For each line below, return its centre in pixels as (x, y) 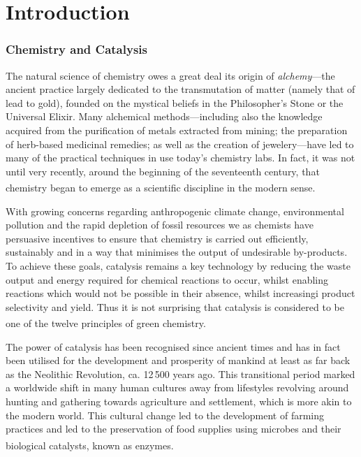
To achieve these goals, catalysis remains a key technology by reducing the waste (178, 265)
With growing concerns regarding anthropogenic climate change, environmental (175, 211)
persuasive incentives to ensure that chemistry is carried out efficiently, (157, 238)
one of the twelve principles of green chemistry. (106, 323)
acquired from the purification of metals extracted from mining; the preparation (177, 130)
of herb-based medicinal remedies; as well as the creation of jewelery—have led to (180, 144)
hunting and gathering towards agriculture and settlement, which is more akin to (179, 401)
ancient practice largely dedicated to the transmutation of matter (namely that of (180, 89)
